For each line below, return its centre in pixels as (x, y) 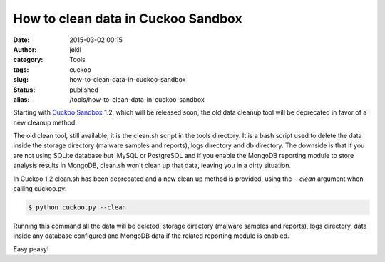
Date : (21, 40)
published (84, 90)
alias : (21, 99)
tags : (21, 69)
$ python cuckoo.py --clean (77, 208)
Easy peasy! (31, 248)
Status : (24, 90)
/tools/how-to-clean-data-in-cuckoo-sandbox (137, 99)
